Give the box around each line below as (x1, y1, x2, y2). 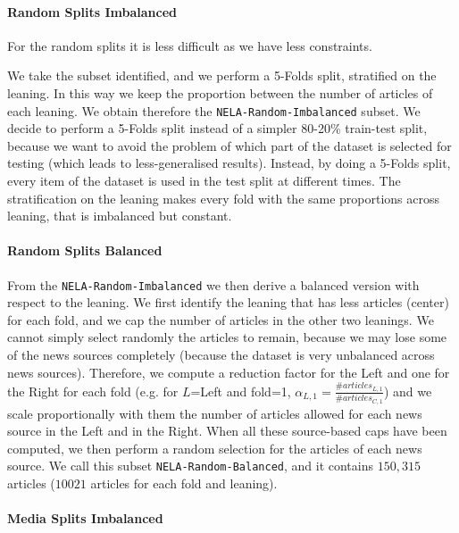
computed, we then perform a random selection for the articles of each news (7, 438, 422, 457)
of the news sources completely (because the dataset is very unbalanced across (7, 346, 435, 364)
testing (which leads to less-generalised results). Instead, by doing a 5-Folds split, (7, 154, 451, 172)
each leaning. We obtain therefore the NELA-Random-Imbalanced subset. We (7, 101, 421, 120)
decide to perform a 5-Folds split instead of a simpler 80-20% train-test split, (7, 119, 428, 137)
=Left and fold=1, (190, 381, 291, 400)
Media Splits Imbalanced (7, 509, 163, 528)
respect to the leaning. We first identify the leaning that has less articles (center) (7, 293, 449, 312)
